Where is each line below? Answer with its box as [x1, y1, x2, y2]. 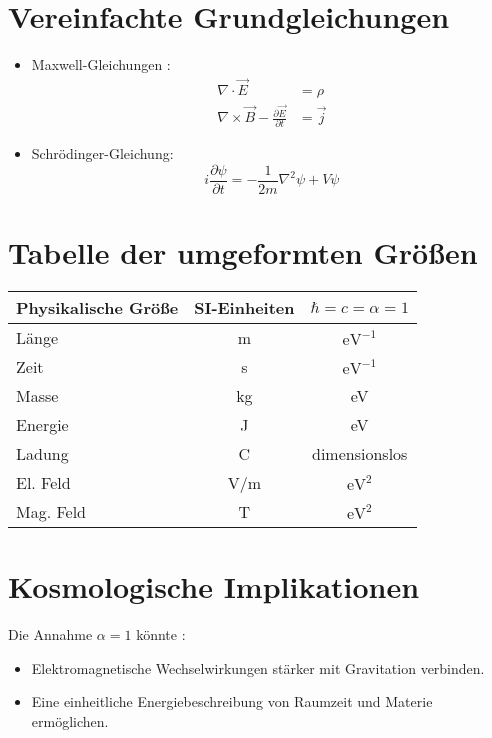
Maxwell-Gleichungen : [31, 54, 171, 75]
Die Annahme [8, 624, 93, 645]
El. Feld [16, 471, 71, 495]
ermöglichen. [31, 711, 109, 732]
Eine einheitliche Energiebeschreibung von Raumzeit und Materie [31, 691, 433, 712]
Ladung [16, 442, 69, 466]
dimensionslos [312, 442, 408, 466]
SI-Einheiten [194, 296, 295, 320]
